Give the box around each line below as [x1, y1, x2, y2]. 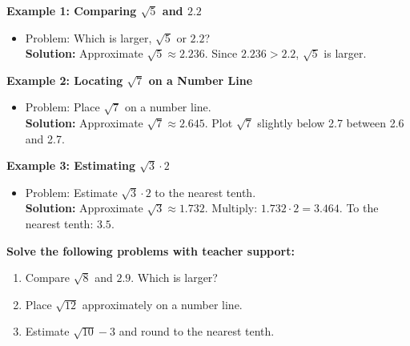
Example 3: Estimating [6, 157, 135, 174]
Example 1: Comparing [6, 2, 137, 18]
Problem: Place [25, 99, 100, 115]
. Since [204, 45, 238, 62]
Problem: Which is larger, [25, 29, 152, 46]
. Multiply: [204, 199, 258, 216]
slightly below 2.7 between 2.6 [257, 114, 404, 131]
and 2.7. [25, 130, 65, 147]
